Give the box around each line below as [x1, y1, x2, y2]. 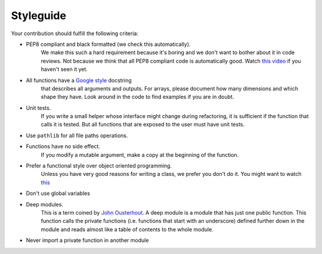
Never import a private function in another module [26, 237, 149, 244]
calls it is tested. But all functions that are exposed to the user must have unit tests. [41, 121, 245, 128]
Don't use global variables [26, 190, 91, 197]
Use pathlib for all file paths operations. [26, 132, 128, 139]
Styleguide [11, 9, 67, 22]
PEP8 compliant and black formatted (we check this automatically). [26, 41, 191, 48]
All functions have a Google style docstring [26, 76, 132, 83]
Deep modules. [26, 200, 64, 208]
